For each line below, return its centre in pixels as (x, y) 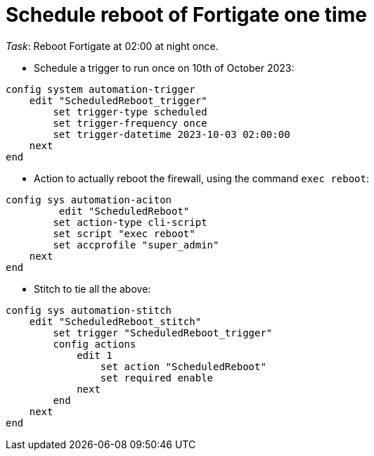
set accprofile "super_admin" (136, 245)
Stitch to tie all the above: (92, 289)
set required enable (157, 378)
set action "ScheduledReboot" (183, 366)
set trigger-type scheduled (130, 112)
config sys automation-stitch (89, 310)
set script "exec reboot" (124, 233)
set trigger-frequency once (130, 123)
